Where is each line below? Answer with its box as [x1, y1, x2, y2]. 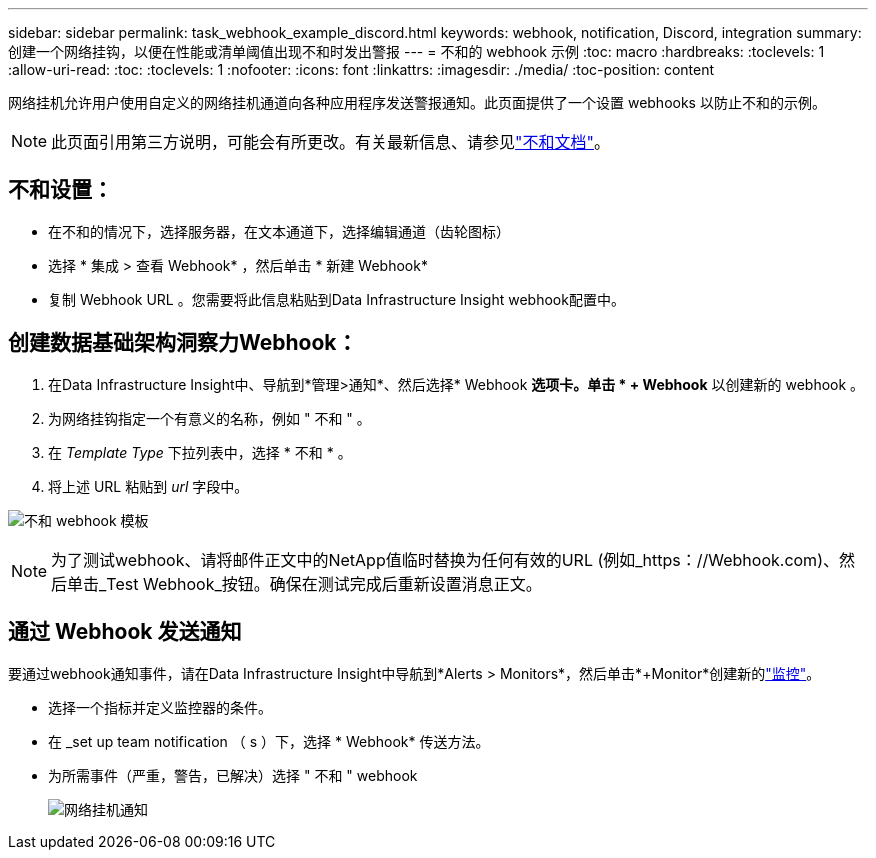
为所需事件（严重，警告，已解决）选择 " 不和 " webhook [48, 766, 418, 784]
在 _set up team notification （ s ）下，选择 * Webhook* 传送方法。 [48, 732, 490, 750]
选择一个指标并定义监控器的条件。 [48, 698, 272, 716]
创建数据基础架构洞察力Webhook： [8, 330, 358, 356]
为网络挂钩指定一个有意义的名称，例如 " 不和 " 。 [48, 409, 371, 427]
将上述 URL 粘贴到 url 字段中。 [48, 477, 249, 495]
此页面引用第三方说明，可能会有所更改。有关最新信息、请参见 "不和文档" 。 [51, 132, 611, 152]
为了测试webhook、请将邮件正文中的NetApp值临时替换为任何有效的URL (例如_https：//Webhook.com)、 [51, 549, 839, 570]
